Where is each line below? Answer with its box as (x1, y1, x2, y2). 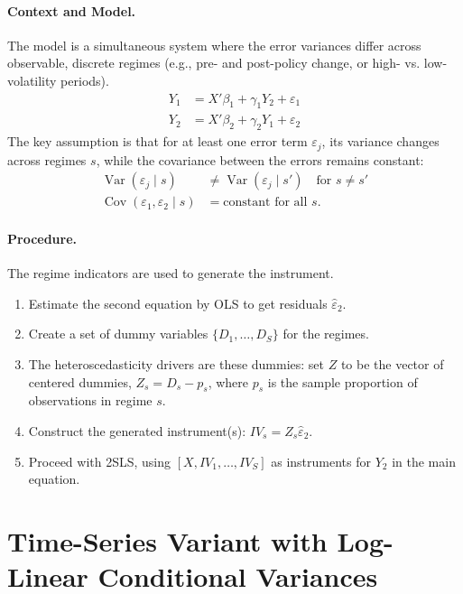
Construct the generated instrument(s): (28, 421, 246, 440)
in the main (392, 451, 456, 470)
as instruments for (271, 451, 371, 470)
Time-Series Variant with (7, 522, 328, 559)
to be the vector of (340, 354, 444, 373)
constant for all (223, 196, 308, 209)
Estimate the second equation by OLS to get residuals (28, 293, 328, 312)
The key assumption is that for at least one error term (7, 132, 308, 151)
